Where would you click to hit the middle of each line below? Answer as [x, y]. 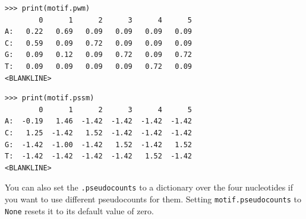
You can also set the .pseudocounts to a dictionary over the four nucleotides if [149, 187]
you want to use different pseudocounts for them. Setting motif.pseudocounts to [153, 199]
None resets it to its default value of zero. [79, 210]
